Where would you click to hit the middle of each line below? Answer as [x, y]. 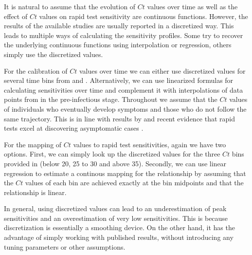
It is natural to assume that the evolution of [70, 6]
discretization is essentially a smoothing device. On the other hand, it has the [119, 227]
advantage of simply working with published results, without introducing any [119, 237]
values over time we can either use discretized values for [162, 70]
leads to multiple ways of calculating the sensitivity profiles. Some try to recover [124, 35]
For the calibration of [36, 70]
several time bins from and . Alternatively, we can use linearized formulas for [119, 80]
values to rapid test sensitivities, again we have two [150, 144]
